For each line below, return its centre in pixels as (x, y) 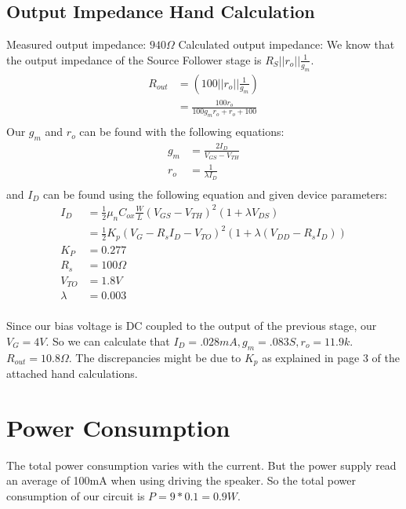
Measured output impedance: (76, 44)
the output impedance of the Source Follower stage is (134, 59)
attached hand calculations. (72, 374)
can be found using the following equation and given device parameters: (215, 194)
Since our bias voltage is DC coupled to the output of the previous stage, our (192, 326)
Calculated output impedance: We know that (286, 44)
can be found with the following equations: (182, 132)
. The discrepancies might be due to (155, 357)
